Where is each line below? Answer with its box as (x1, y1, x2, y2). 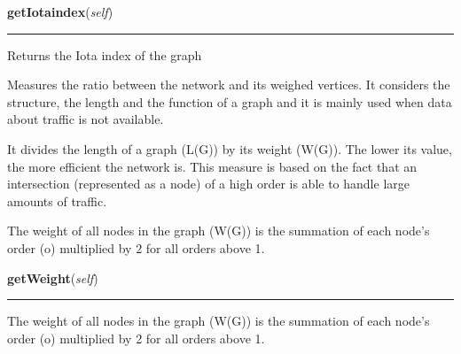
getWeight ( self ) (7, 268, 98, 287)
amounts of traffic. (7, 191, 107, 210)
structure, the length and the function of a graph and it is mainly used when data (7, 92, 452, 111)
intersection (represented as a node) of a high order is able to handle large (7, 174, 410, 193)
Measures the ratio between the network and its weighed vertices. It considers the (7, 75, 450, 94)
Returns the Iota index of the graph (7, 45, 202, 64)
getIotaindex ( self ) (7, 3, 113, 20)
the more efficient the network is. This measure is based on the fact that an (7, 157, 418, 175)
